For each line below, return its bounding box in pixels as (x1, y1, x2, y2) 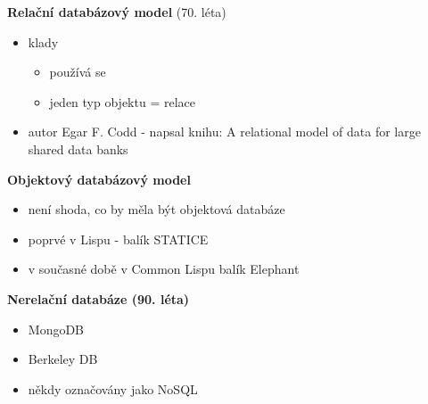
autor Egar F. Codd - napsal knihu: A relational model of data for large (28, 122, 421, 141)
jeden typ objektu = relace (49, 92, 195, 111)
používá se (49, 62, 106, 81)
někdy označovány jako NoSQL (28, 379, 198, 398)
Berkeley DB (28, 350, 98, 368)
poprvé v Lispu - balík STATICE (28, 229, 209, 248)
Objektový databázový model (7, 169, 191, 188)
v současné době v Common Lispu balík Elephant (28, 260, 300, 278)
